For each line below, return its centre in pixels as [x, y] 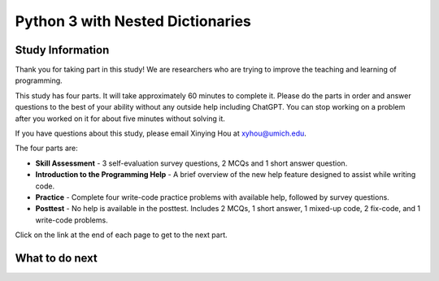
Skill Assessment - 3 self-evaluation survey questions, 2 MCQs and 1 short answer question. [191, 163]
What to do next [56, 258]
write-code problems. [72, 220]
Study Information [62, 50]
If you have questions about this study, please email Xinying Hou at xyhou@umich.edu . [161, 133]
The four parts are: [46, 148]
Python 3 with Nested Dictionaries [133, 21]
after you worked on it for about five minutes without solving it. [120, 119]
